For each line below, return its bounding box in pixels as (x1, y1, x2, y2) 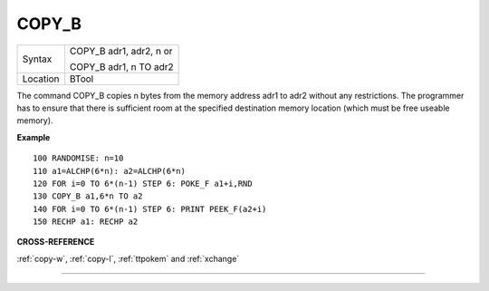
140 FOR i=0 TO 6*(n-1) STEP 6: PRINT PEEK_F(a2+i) (33, 204, 267, 214)
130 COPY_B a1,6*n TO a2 (33, 191, 143, 201)
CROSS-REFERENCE (16, 237, 95, 247)
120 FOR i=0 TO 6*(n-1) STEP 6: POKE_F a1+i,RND (33, 178, 253, 189)
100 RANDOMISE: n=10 (33, 153, 124, 163)
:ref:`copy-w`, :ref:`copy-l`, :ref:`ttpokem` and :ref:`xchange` (16, 253, 240, 264)
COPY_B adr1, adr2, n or (69, 44, 173, 57)
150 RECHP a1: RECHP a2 (33, 217, 139, 227)
